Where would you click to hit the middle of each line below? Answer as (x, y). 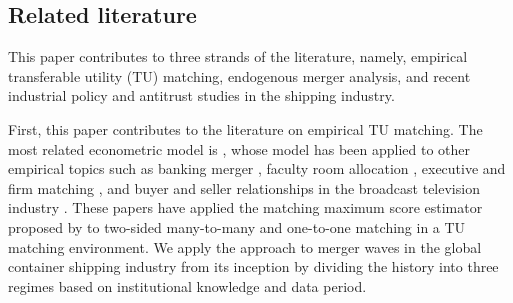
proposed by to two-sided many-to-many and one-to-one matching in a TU (237, 226)
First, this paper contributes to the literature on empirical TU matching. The (245, 128)
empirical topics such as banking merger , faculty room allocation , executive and (257, 168)
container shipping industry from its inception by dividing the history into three (253, 266)
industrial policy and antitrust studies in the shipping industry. (201, 95)
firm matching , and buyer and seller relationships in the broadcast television (244, 187)
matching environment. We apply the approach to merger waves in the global (245, 246)
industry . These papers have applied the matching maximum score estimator (245, 207)
